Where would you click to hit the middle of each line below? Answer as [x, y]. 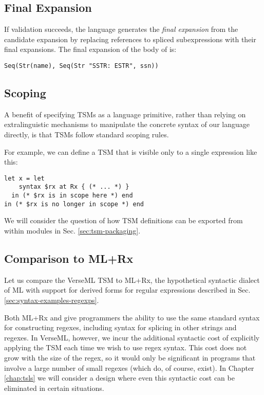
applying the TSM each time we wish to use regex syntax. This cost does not [126, 347]
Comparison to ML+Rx [69, 258]
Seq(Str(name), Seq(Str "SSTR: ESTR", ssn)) [81, 66]
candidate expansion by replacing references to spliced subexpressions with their [130, 39]
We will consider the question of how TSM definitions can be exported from [124, 220]
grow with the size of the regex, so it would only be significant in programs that [130, 357]
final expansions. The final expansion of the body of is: [90, 49]
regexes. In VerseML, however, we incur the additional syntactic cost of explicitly [132, 337]
